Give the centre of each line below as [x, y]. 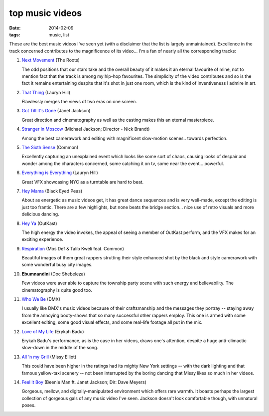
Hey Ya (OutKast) [39, 223]
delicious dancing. [40, 214]
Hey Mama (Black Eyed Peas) [52, 191]
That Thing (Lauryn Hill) [46, 92]
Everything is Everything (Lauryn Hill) [60, 173]
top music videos [46, 13]
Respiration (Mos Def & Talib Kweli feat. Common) [73, 248]
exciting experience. [42, 239]
